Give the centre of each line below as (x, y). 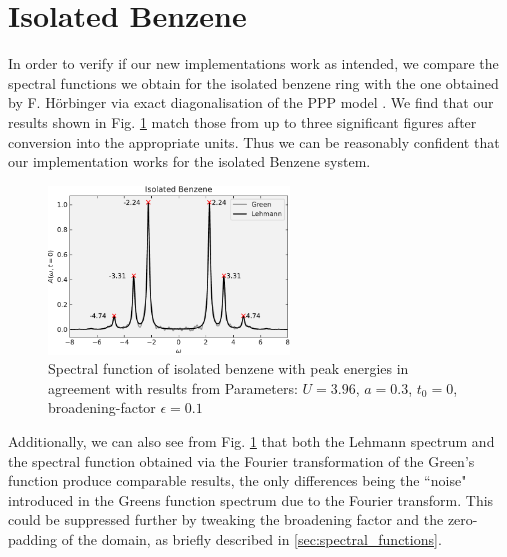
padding (33, 538)
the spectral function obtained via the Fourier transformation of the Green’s (241, 460)
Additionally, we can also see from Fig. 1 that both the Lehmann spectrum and (251, 440)
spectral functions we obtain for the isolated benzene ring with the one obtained (253, 82)
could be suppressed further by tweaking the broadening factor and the (226, 519)
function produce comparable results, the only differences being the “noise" (237, 480)
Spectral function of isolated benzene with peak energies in (228, 368)
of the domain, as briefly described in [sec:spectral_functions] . (251, 538)
